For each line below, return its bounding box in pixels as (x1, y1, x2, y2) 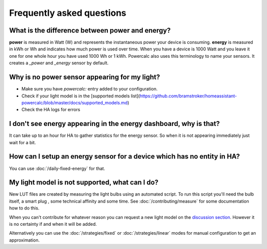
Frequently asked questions (9, 7, 127, 18)
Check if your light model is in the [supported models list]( (21, 93, 140, 99)
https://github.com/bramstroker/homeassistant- (139, 93, 237, 99)
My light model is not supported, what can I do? (9, 178, 159, 187)
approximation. (9, 237, 40, 243)
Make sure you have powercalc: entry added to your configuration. (21, 86, 158, 92)
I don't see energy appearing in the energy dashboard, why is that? (9, 120, 220, 128)
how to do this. (9, 205, 40, 211)
